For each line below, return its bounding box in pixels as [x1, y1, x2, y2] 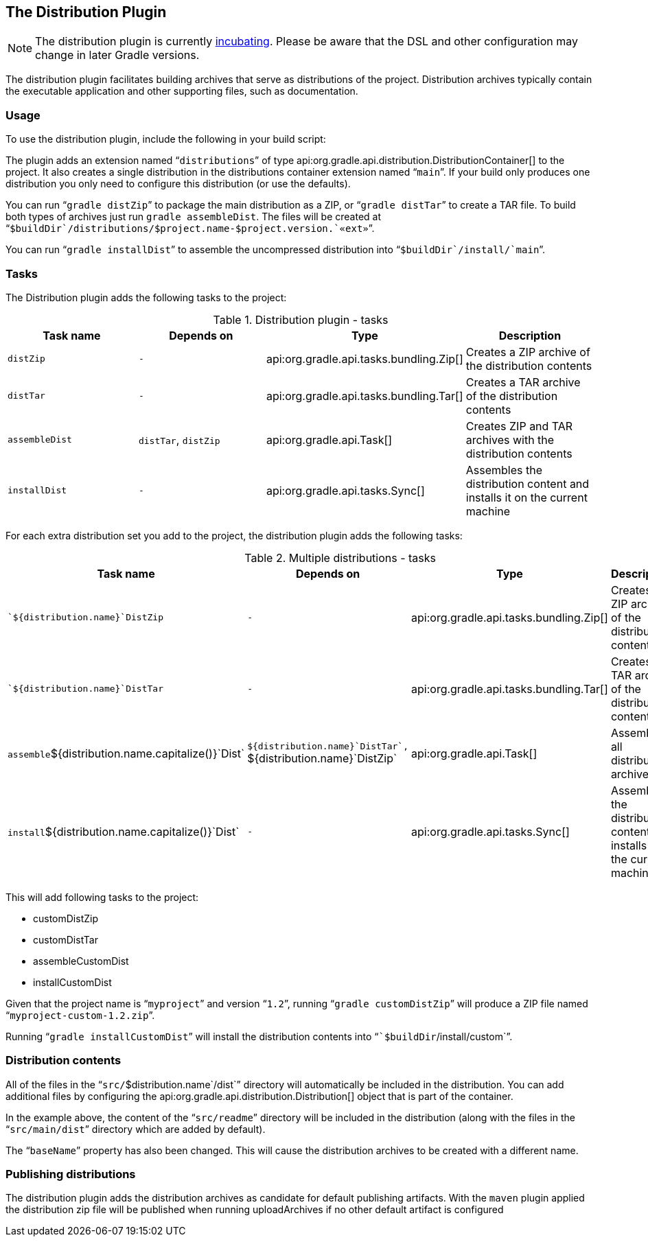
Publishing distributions [5, 1167, 136, 1182]
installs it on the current [465, 490, 588, 504]
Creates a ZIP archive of [465, 344, 590, 359]
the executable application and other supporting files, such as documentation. [5, 85, 358, 97]
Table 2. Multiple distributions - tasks [244, 550, 437, 565]
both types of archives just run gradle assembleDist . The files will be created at [5, 211, 382, 223]
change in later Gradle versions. [35, 48, 200, 62]
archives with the [465, 432, 555, 447]
